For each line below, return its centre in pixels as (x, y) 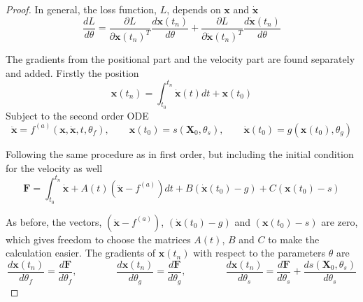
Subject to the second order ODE (77, 115)
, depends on (194, 9)
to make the (294, 239)
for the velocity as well (54, 167)
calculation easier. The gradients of (81, 253)
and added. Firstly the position (72, 72)
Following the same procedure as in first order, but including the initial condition (180, 153)
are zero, (340, 221)
